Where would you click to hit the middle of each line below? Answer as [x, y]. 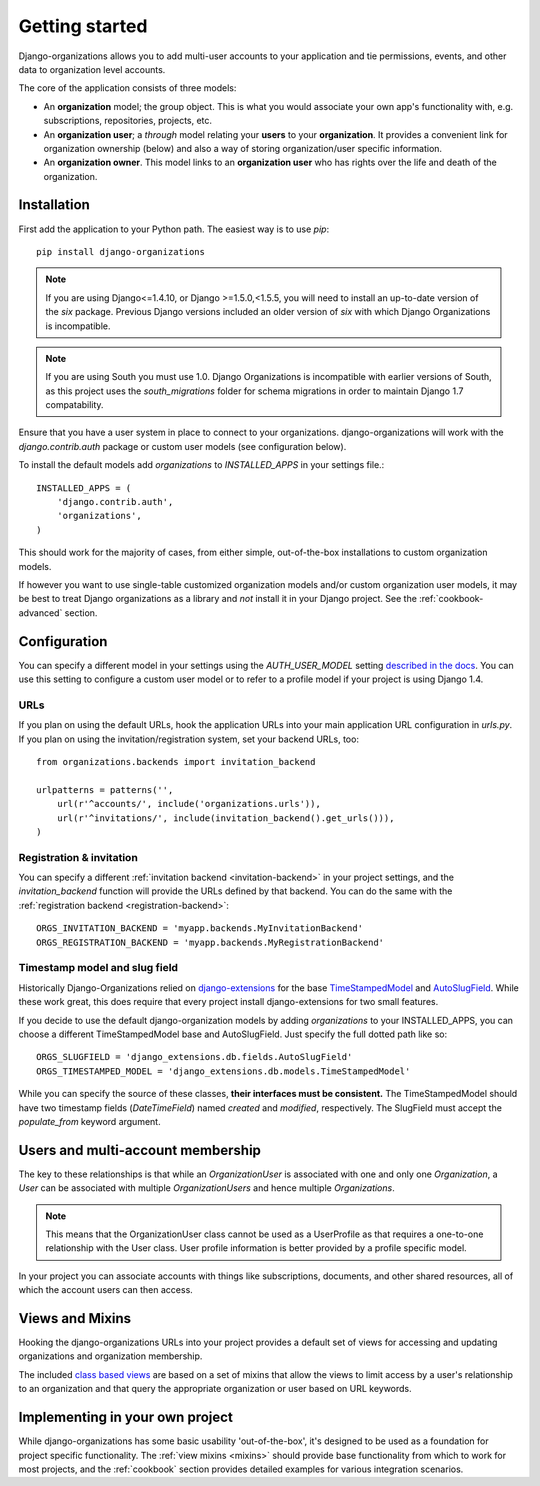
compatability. [74, 405]
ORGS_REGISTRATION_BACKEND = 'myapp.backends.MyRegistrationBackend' [210, 942]
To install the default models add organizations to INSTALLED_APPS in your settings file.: [201, 465]
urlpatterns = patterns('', [105, 789]
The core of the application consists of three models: [127, 88]
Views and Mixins [75, 1318]
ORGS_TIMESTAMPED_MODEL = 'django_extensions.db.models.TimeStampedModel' [223, 1071]
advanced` [40, 612]
